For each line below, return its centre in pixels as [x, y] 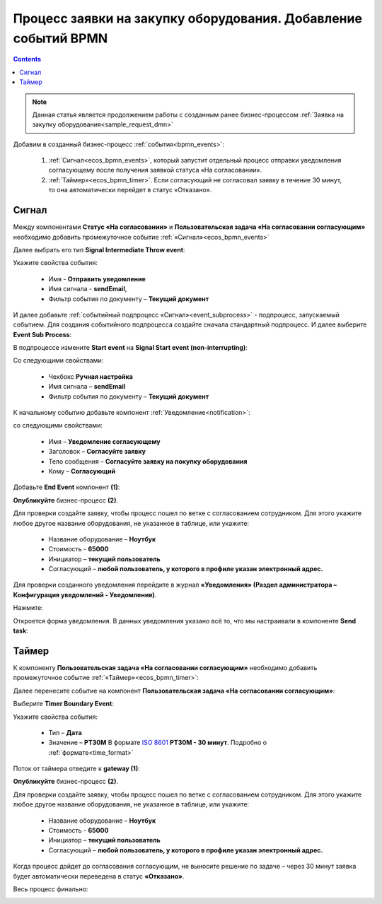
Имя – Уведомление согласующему [104, 441]
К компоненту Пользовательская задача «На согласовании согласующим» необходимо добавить [165, 667]
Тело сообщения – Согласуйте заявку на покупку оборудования [148, 461]
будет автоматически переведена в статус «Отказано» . [99, 876]
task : [21, 631]
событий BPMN [60, 38]
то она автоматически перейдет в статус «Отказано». [130, 190]
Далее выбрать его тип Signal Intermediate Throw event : [99, 250]
